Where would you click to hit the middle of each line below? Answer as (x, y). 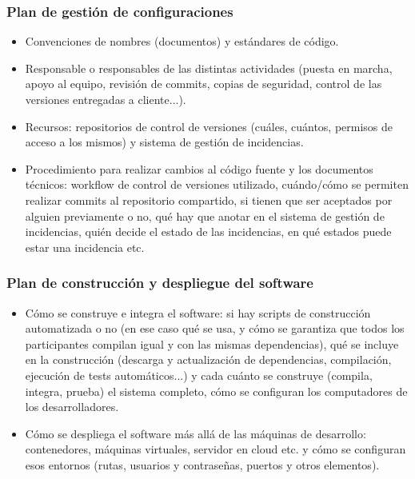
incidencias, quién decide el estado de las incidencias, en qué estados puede (208, 232)
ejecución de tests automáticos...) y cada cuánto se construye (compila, (199, 375)
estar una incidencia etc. (85, 247)
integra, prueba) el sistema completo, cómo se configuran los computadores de (216, 391)
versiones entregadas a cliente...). (106, 99)
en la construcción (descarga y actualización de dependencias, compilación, (208, 359)
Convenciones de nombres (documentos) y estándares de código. (182, 41)
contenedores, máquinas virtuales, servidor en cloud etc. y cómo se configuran (215, 449)
